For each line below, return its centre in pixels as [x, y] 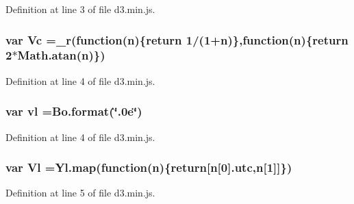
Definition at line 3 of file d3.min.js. [80, 9]
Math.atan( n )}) [61, 55]
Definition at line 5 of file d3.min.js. [80, 193]
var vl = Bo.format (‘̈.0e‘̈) [74, 111]
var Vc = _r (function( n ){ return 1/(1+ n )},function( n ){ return [177, 39]
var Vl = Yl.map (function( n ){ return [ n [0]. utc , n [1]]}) [149, 167]
